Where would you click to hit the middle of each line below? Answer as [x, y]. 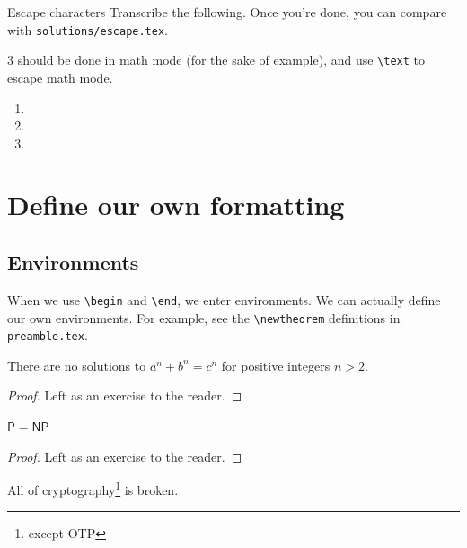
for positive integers [276, 365]
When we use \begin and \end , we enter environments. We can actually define [224, 299]
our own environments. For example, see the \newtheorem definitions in [204, 317]
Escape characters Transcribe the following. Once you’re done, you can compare [227, 12]
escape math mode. [60, 77]
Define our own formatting [176, 205]
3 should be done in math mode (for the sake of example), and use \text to [216, 60]
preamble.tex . [48, 335]
